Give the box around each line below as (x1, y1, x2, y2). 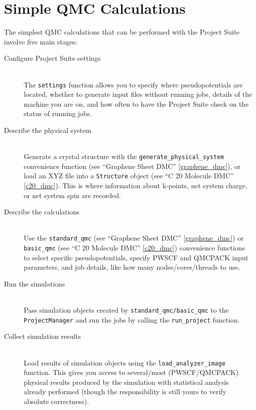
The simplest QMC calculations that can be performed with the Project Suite (4, 27, 240, 37)
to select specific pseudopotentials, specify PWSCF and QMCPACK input (24, 252, 249, 262)
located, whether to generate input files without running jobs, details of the (24, 89, 252, 99)
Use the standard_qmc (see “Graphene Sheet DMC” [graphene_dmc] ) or (24, 233, 244, 243)
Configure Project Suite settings (4, 53, 101, 63)
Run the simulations (4, 278, 65, 288)
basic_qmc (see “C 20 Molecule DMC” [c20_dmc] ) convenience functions (24, 243, 245, 253)
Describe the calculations (4, 206, 80, 217)
